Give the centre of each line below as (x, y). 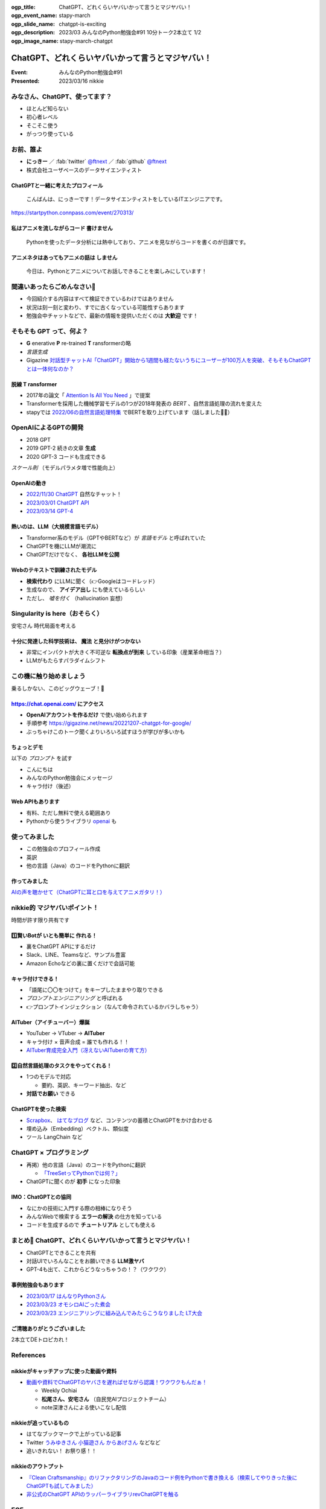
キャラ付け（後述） (50, 786)
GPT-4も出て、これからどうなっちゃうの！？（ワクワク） (98, 1269)
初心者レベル (42, 117)
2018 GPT (39, 439)
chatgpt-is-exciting (83, 24)
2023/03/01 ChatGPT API (58, 502)
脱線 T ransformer (34, 384)
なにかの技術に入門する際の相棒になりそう (79, 1208)
